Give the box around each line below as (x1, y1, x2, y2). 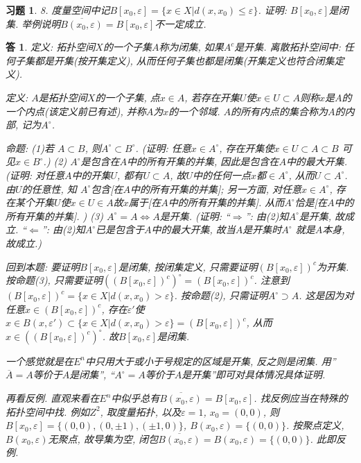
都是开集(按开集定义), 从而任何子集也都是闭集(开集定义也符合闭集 (34, 53, 335, 67)
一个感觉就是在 (6, 353, 73, 368)
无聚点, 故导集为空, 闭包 (48, 431, 159, 446)
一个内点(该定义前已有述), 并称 (6, 103, 146, 118)
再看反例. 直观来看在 (6, 391, 100, 405)
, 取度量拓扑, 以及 (100, 404, 182, 419)
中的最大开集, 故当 (151, 222, 236, 237)
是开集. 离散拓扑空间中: (234, 40, 341, 54)
